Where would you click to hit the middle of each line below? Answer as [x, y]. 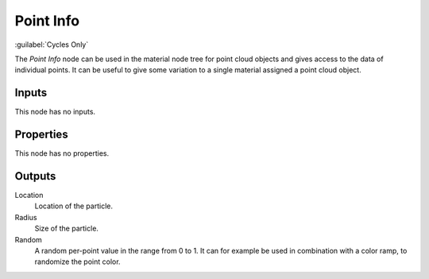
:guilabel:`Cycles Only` [52, 45]
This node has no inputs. [55, 112]
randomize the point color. [77, 262]
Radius [26, 217]
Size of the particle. [67, 229]
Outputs [35, 176]
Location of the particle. [73, 206]
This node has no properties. [62, 153]
